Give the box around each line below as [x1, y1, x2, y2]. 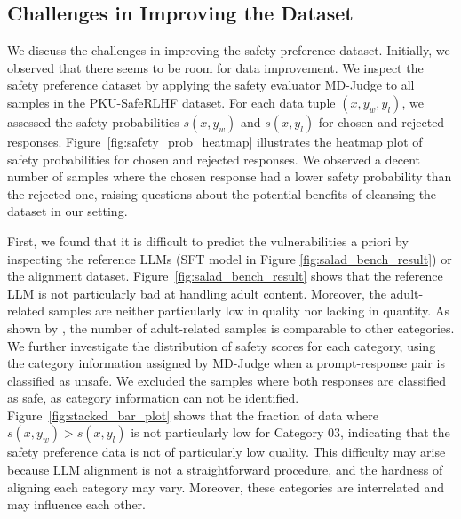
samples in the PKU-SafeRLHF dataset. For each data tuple [7, 92, 336, 111]
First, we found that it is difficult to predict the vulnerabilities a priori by [7, 231, 409, 250]
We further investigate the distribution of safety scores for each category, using [7, 336, 436, 355]
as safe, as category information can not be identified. [7, 388, 299, 407]
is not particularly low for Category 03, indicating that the [131, 423, 450, 442]
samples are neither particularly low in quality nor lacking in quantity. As [48, 301, 449, 320]
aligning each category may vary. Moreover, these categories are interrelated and [7, 477, 444, 496]
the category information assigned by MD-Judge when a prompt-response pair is [7, 354, 445, 372]
